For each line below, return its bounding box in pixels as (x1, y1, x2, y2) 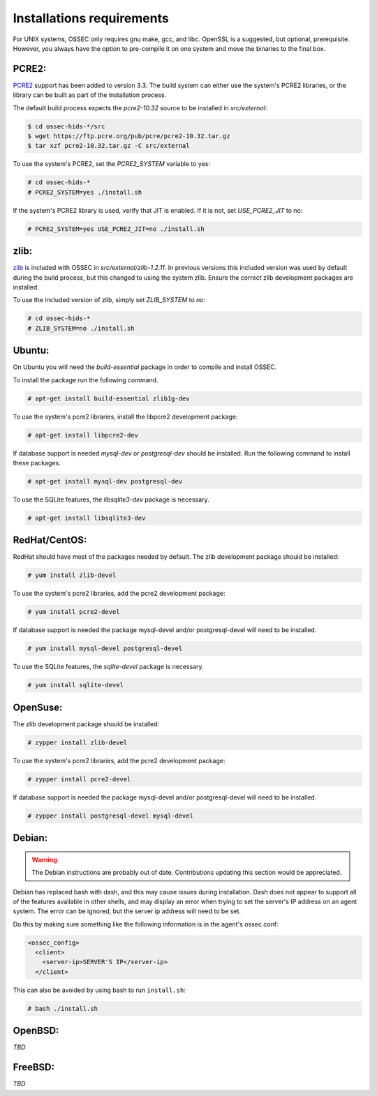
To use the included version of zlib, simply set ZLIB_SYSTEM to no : (13, 296, 206, 304)
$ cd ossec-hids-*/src (27, 122, 105, 130)
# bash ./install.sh (27, 1005, 98, 1012)
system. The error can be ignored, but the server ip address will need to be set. (13, 907, 241, 915)
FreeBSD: (13, 1061, 55, 1074)
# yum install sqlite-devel (27, 681, 124, 689)
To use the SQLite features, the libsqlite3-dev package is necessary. (13, 495, 209, 504)
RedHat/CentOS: (13, 534, 87, 546)
